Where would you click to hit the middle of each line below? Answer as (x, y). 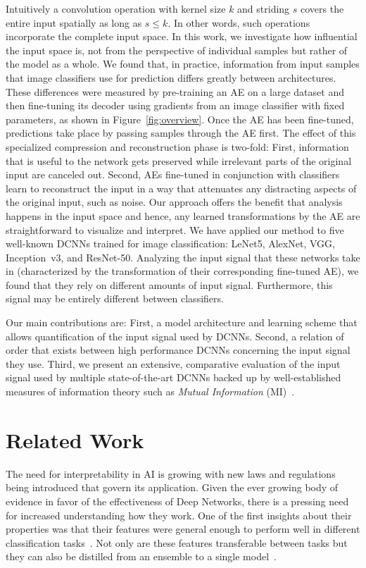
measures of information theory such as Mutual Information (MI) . (150, 391)
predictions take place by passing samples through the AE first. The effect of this (181, 133)
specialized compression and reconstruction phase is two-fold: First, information (177, 146)
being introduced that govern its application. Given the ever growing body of (172, 487)
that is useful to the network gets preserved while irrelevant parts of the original (179, 160)
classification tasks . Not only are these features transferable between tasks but (177, 542)
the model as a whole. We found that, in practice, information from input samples (183, 64)
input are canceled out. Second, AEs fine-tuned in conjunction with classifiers (173, 174)
